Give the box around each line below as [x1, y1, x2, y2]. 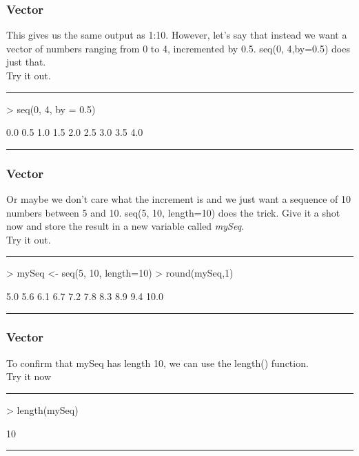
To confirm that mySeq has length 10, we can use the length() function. [6, 355, 309, 370]
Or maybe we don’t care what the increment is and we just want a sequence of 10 [6, 192, 351, 206]
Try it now [6, 369, 51, 384]
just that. [6, 54, 46, 69]
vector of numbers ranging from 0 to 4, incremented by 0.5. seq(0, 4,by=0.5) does [6, 41, 350, 55]
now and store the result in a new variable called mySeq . [6, 219, 245, 233]
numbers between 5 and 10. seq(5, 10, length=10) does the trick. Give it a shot [6, 205, 340, 219]
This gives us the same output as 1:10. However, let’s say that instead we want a [6, 28, 347, 42]
